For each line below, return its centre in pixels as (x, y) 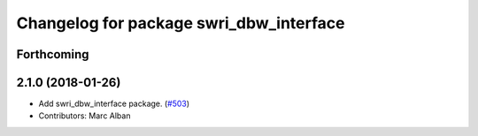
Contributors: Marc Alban (85, 116)
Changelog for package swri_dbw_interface (181, 23)
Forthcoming (53, 54)
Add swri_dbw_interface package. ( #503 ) (114, 104)
